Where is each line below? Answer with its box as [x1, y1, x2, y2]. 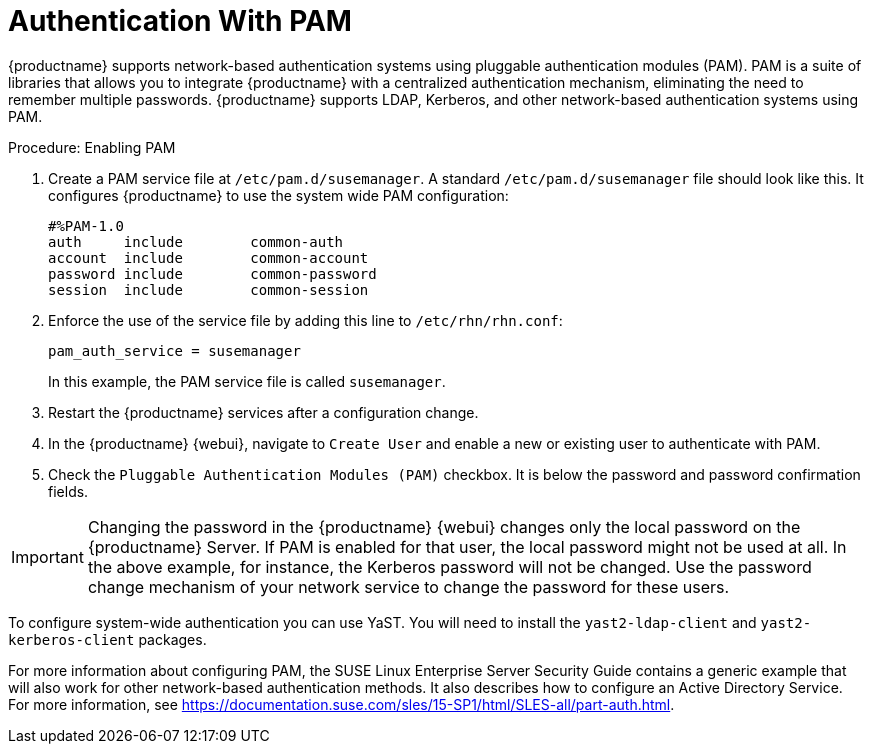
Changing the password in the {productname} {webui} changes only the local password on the [87, 516, 801, 537]
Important [11, 546, 84, 567]
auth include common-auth [48, 233, 344, 250]
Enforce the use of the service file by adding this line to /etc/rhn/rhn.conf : [48, 311, 563, 329]
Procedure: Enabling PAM [8, 138, 176, 156]
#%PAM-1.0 [48, 217, 124, 234]
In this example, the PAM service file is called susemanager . [48, 372, 446, 390]
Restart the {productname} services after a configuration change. [48, 403, 479, 421]
